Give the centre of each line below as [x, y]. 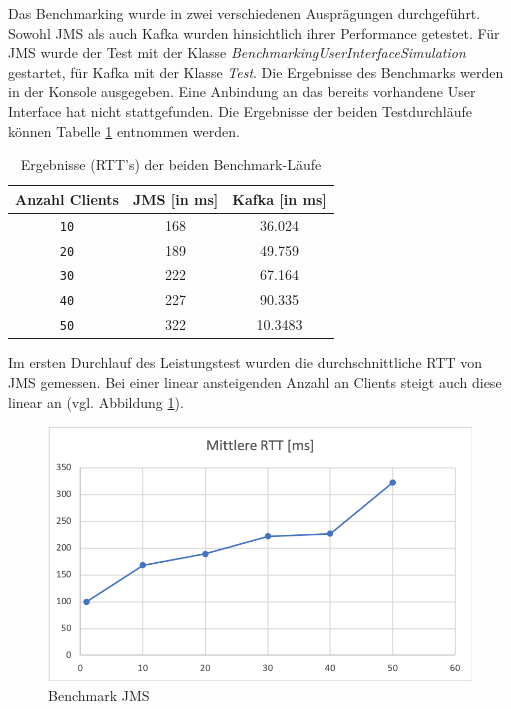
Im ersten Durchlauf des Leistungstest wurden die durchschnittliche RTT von [245, 362]
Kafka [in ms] [279, 198]
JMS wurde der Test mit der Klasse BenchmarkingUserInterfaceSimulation [237, 52]
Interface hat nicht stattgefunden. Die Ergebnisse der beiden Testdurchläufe [240, 110]
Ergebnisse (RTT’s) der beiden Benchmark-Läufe [171, 164]
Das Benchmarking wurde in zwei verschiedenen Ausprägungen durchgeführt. [244, 13]
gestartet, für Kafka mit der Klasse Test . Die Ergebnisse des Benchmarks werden [256, 71]
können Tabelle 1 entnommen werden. [124, 130]
